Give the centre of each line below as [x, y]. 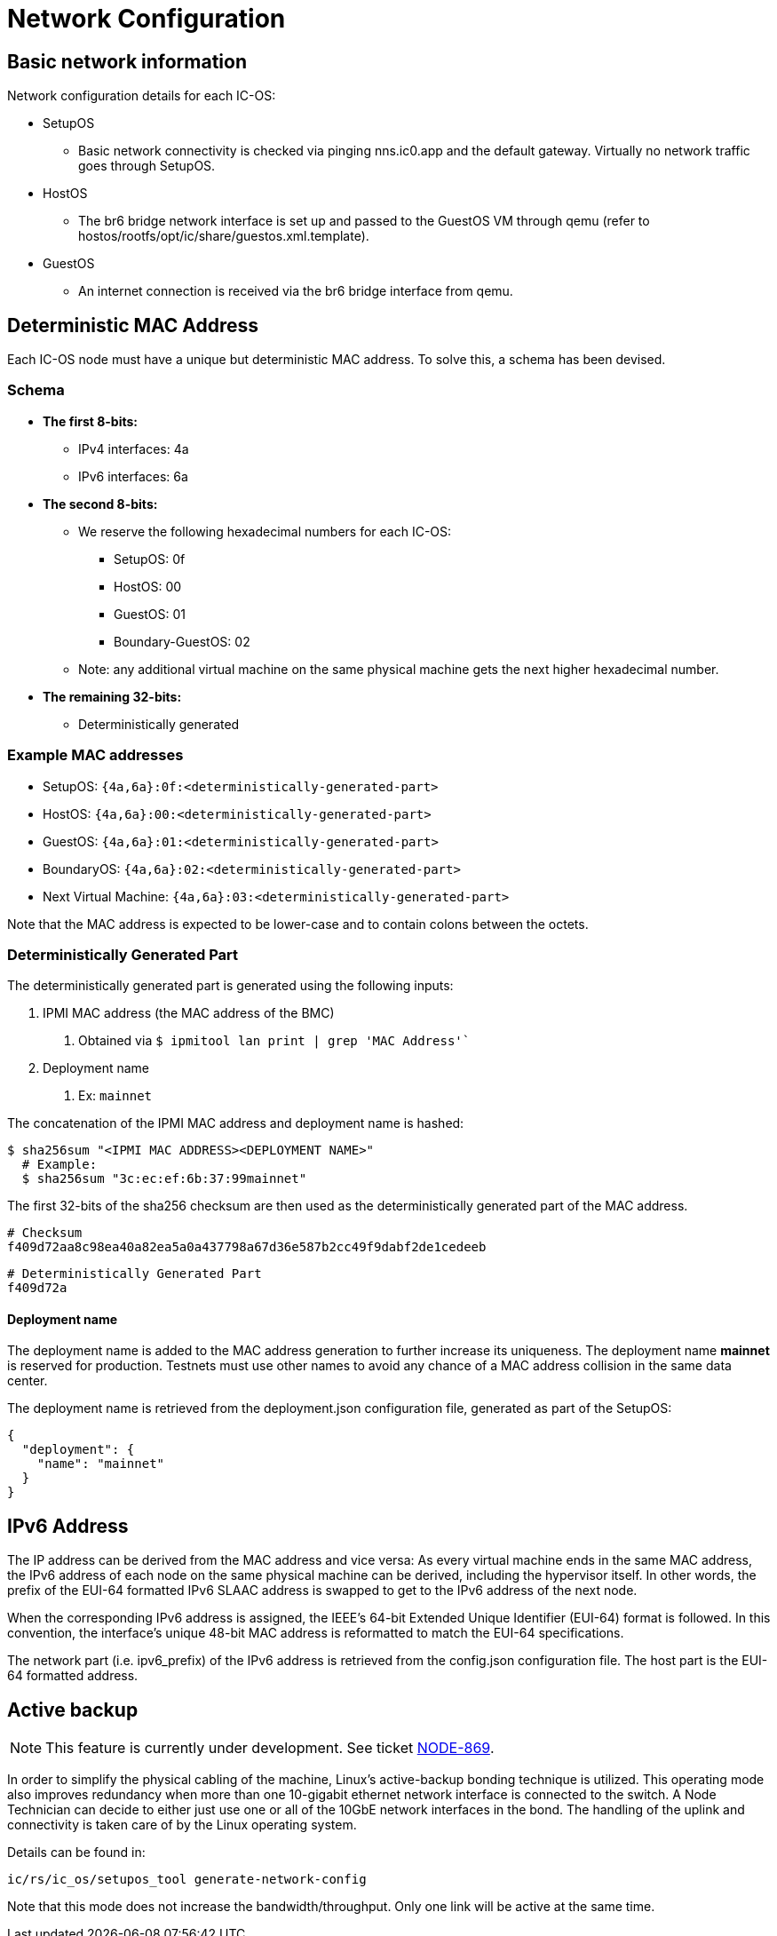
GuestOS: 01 [150, 614]
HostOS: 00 [148, 586]
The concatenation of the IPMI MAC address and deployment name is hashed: [236, 1123]
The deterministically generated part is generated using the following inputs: [230, 986]
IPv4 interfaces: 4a [134, 448]
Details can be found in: [76, 1853]
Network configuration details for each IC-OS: [142, 96]
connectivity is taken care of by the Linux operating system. [182, 1825]
